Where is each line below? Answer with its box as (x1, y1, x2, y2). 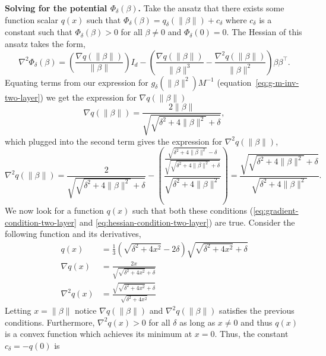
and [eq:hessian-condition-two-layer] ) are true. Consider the (79, 216, 295, 228)
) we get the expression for (40, 90, 137, 103)
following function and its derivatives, (5, 227, 141, 240)
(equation (217, 76, 252, 88)
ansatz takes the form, (5, 37, 86, 49)
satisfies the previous (219, 304, 295, 317)
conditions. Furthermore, (5, 316, 95, 328)
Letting (5, 304, 31, 317)
